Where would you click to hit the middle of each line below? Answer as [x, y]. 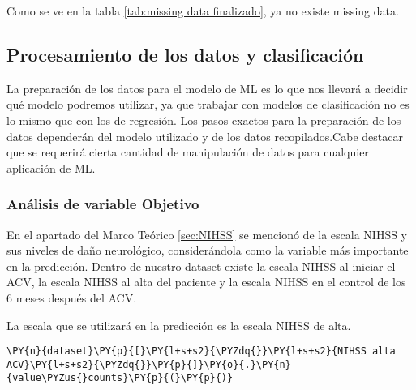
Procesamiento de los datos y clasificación [185, 54]
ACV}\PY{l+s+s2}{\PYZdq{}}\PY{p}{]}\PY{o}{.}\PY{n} [149, 364]
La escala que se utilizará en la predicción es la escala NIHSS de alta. [179, 325]
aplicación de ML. [51, 167]
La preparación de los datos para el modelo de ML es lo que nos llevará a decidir [207, 88]
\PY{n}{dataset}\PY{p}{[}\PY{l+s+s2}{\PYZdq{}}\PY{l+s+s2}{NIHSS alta [201, 351]
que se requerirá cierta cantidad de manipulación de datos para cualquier [188, 152]
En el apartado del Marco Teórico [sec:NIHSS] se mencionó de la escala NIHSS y [207, 234]
